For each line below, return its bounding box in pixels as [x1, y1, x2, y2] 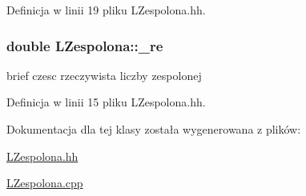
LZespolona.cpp [6, 174, 83, 191]
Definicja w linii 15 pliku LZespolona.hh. [6, 94, 206, 110]
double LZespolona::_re [6, 35, 163, 55]
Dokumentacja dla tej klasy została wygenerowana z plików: [6, 121, 301, 137]
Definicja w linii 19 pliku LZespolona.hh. [6, 2, 206, 18]
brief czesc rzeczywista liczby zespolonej [6, 66, 202, 83]
